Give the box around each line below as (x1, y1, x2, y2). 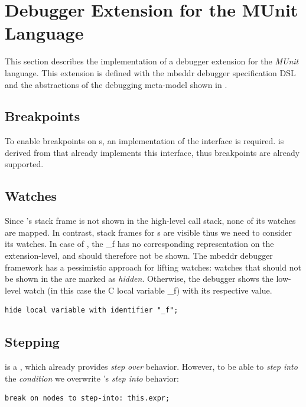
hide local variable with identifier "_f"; (5, 306, 178, 315)
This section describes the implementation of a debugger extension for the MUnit (5, 55, 299, 67)
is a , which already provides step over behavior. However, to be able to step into (5, 360, 298, 373)
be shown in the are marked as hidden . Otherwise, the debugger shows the (5, 272, 274, 285)
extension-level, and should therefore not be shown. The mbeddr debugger (5, 249, 273, 262)
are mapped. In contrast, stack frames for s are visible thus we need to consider (5, 226, 292, 238)
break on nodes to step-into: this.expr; (5, 394, 170, 403)
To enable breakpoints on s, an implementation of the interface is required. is (5, 135, 284, 147)
